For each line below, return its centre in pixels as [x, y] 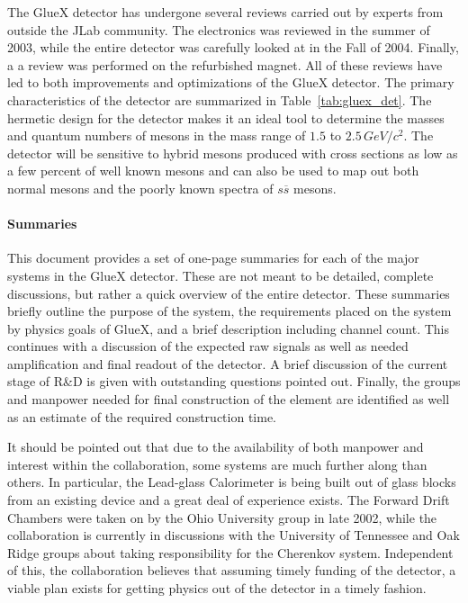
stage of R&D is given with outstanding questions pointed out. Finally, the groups [234, 381]
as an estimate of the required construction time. [142, 416]
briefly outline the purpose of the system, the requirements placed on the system [229, 311]
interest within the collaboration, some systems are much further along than [217, 464]
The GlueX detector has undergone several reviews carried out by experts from [225, 12]
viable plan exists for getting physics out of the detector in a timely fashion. [217, 588]
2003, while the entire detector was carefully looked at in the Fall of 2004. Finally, [233, 47]
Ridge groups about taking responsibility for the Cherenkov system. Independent [230, 552]
